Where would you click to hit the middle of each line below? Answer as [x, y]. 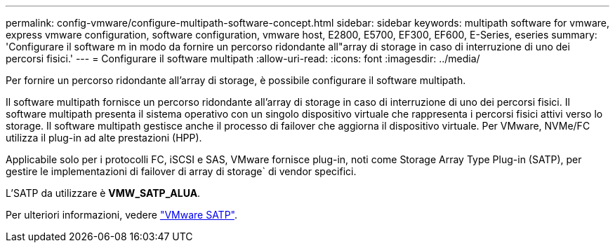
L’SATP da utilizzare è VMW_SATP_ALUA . [103, 193]
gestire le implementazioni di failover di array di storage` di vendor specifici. [181, 171]
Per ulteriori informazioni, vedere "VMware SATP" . [122, 215]
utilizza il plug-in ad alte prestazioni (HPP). [104, 138]
